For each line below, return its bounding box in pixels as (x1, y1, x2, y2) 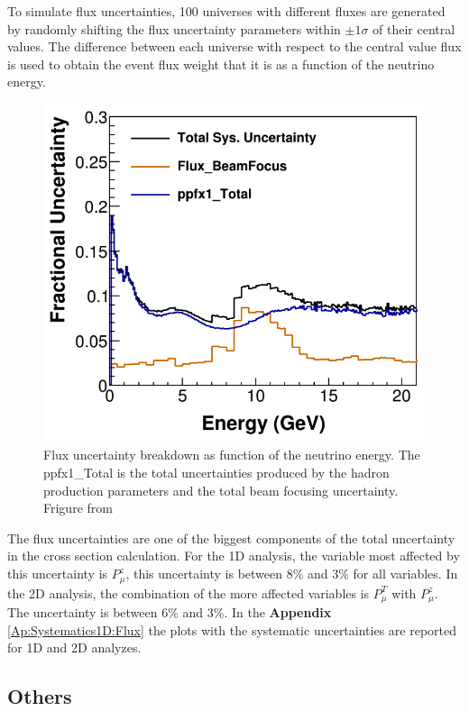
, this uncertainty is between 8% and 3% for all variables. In (125, 564, 458, 583)
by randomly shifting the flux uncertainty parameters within (7, 19, 341, 38)
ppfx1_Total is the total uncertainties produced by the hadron (43, 463, 390, 482)
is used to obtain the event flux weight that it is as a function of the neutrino (7, 54, 435, 73)
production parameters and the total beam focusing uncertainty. (43, 480, 399, 499)
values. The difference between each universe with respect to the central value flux (7, 37, 462, 56)
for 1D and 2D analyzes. (7, 638, 142, 657)
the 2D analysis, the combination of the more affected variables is (7, 583, 370, 602)
